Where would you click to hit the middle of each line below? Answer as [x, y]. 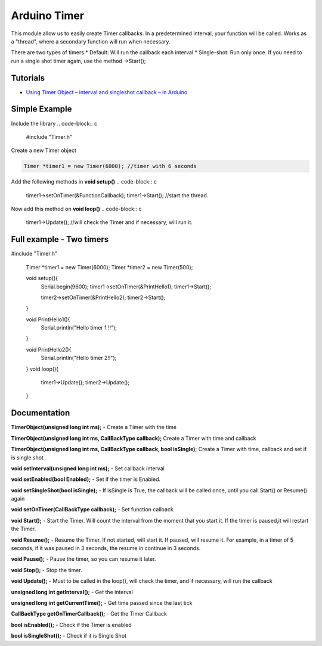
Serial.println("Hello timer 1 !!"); [79, 328]
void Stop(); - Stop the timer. [47, 570]
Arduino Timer [48, 15]
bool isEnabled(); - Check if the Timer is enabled [72, 625]
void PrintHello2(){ [49, 349]
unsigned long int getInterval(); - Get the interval [72, 592]
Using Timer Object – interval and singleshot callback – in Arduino [107, 92]
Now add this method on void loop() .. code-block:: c [76, 209]
